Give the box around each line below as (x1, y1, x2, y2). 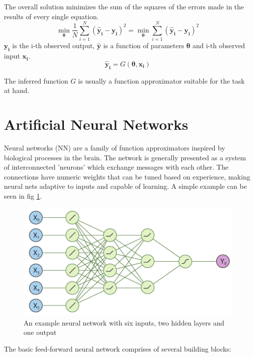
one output (24, 327, 56, 337)
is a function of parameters (103, 40, 184, 51)
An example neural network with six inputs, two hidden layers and (24, 317, 225, 327)
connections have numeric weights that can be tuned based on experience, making (4, 171, 251, 181)
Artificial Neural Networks (4, 114, 188, 134)
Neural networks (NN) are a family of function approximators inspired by (4, 143, 226, 153)
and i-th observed (192, 40, 245, 51)
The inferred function (4, 75, 68, 86)
